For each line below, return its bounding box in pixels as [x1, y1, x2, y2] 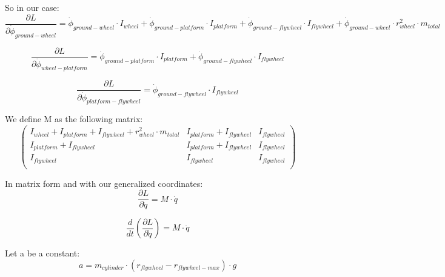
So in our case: [5, 1, 59, 13]
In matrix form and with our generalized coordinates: [5, 177, 203, 189]
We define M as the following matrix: [5, 112, 143, 125]
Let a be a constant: [5, 247, 80, 259]
